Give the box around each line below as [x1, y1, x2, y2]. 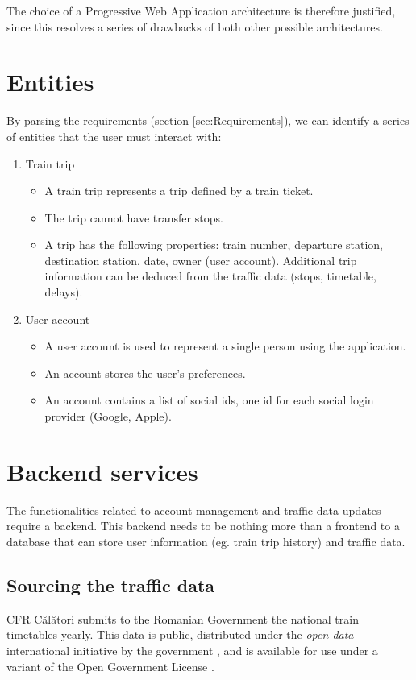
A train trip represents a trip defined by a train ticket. [44, 182, 314, 199]
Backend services [6, 454, 198, 487]
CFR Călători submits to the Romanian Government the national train [6, 610, 359, 627]
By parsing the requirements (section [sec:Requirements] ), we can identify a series [6, 112, 410, 129]
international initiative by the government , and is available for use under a [6, 641, 378, 658]
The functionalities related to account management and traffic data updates [6, 501, 381, 518]
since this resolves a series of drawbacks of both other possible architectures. [6, 18, 383, 35]
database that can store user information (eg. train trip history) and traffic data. [6, 533, 406, 549]
